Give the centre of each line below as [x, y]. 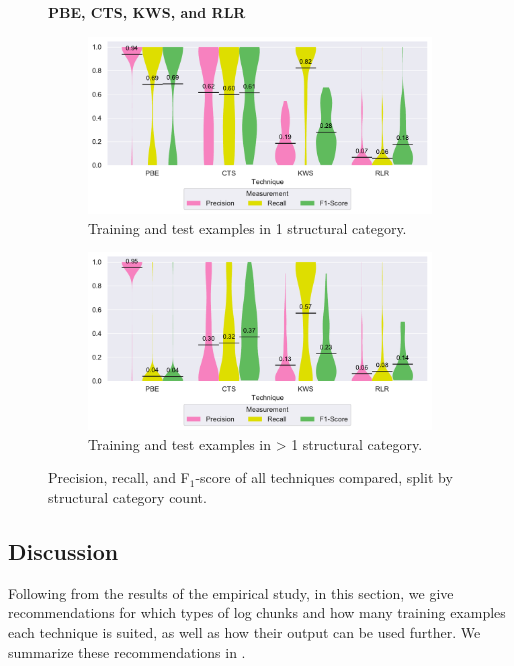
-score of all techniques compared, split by [324, 477]
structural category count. [127, 496]
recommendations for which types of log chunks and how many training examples [257, 612]
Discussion [63, 550]
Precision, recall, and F [119, 477]
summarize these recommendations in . [127, 651]
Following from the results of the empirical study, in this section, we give [231, 592]
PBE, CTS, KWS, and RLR [147, 12]
